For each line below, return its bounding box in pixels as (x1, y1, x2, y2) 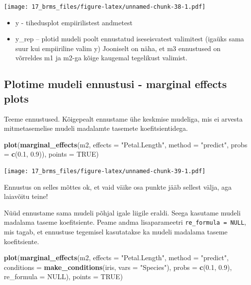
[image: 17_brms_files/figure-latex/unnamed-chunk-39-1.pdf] (4, 168, 206, 175)
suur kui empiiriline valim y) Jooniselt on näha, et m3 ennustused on (15, 43, 221, 53)
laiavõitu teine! (4, 191, 48, 201)
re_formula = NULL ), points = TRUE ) (4, 271, 123, 282)
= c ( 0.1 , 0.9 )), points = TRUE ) (4, 149, 99, 159)
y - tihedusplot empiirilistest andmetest (15, 17, 133, 27)
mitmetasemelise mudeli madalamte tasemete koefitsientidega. (4, 123, 188, 133)
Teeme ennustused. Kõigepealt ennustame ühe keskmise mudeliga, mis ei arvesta (4, 113, 243, 124)
